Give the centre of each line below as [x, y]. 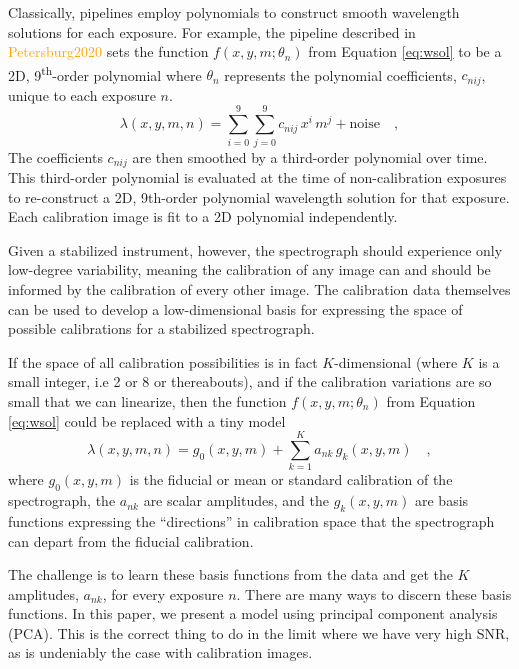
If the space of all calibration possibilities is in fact [163, 361]
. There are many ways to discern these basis [374, 593]
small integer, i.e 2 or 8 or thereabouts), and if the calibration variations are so [250, 381]
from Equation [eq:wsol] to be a [405, 51]
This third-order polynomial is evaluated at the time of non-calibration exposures [257, 177]
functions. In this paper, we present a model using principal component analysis [253, 613]
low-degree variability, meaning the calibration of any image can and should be [249, 269]
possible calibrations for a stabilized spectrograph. [161, 328]
